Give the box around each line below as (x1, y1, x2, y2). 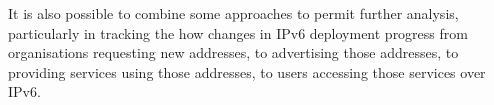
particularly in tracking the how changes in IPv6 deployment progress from (8, 22, 468, 43)
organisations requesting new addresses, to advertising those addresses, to (8, 42, 459, 63)
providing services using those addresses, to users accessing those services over (8, 61, 486, 82)
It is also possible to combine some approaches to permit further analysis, (8, 3, 459, 23)
